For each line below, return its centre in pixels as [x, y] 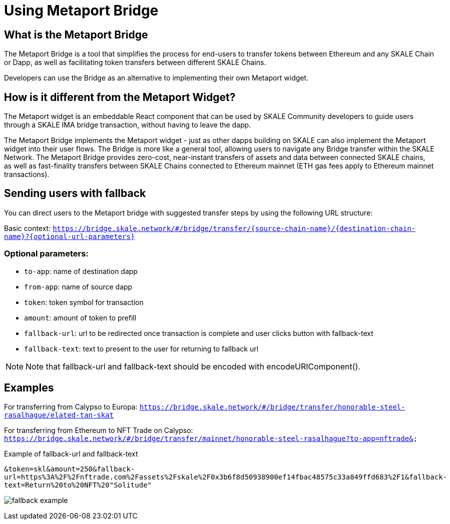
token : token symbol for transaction [84, 302]
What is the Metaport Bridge [76, 34]
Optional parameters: [46, 254]
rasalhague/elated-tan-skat [59, 415]
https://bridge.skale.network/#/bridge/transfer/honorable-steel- [272, 407]
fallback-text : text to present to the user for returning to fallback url [141, 348]
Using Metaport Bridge [81, 10]
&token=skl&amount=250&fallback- [70, 469]
